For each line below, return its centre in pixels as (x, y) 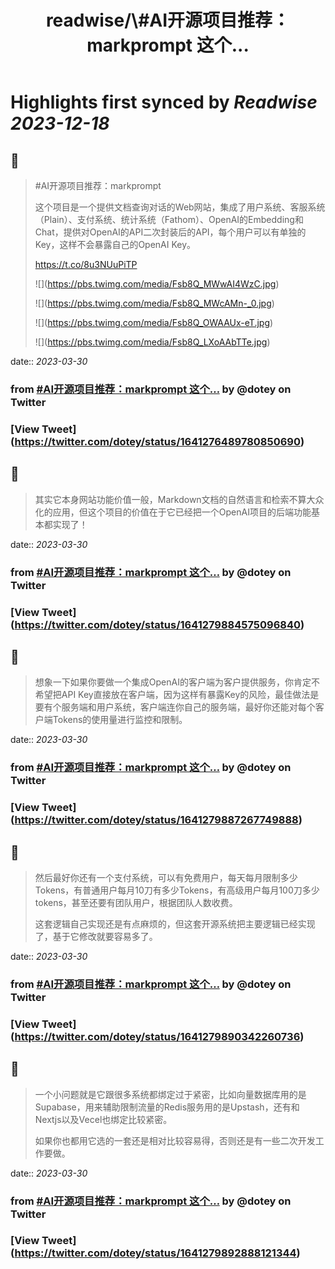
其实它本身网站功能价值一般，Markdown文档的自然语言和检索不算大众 (179, 499)
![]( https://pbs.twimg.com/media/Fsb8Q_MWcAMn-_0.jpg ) (154, 303)
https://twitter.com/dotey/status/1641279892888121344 (155, 1253)
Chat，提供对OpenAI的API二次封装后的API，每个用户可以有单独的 (170, 232)
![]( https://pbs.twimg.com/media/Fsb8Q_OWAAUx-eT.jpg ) (154, 322)
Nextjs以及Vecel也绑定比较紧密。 (103, 1119)
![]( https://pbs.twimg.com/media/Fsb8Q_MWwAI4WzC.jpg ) (157, 284)
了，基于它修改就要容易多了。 (96, 936)
